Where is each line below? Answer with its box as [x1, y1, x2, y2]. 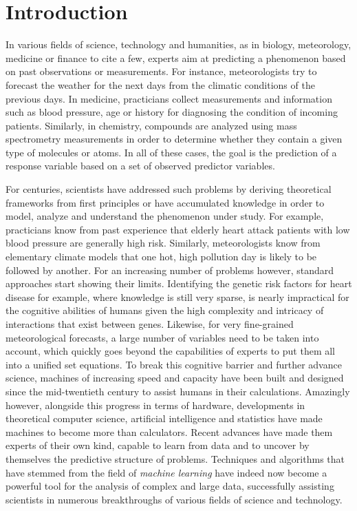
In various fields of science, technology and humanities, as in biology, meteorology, [6, 37, 351, 52]
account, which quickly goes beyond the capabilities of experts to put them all [6, 344, 335, 358]
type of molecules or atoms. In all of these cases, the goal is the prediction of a [6, 145, 337, 159]
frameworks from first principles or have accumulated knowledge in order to [6, 195, 325, 209]
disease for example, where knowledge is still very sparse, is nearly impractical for [6, 289, 349, 304]
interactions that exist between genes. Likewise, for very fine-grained [6, 317, 294, 331]
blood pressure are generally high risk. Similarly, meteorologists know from [6, 236, 321, 250]
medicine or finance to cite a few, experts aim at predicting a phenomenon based [6, 50, 346, 65]
